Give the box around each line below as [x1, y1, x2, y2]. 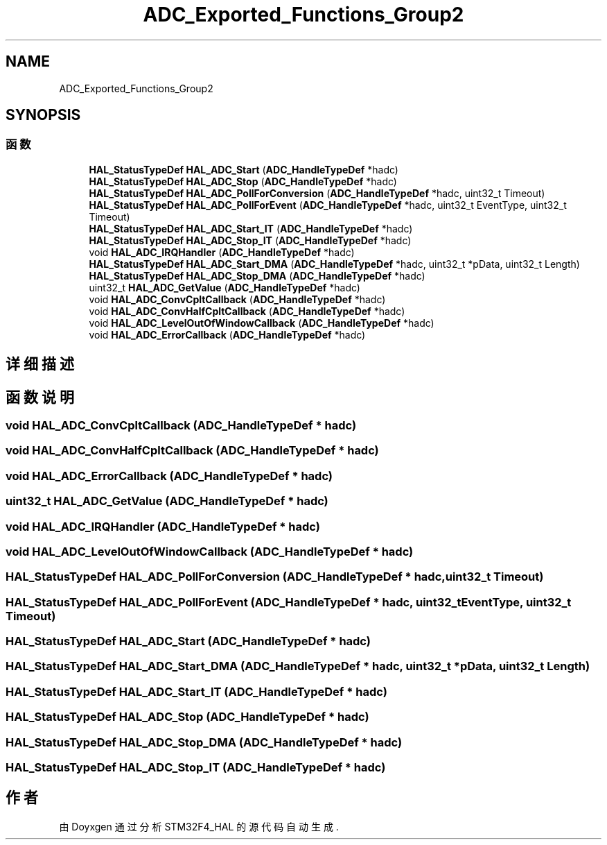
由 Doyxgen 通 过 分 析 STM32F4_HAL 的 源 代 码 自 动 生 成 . [59, 820, 339, 833]
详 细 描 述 [6, 355, 74, 373]
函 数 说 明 [6, 388, 74, 406]
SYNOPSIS [6, 106, 81, 124]
